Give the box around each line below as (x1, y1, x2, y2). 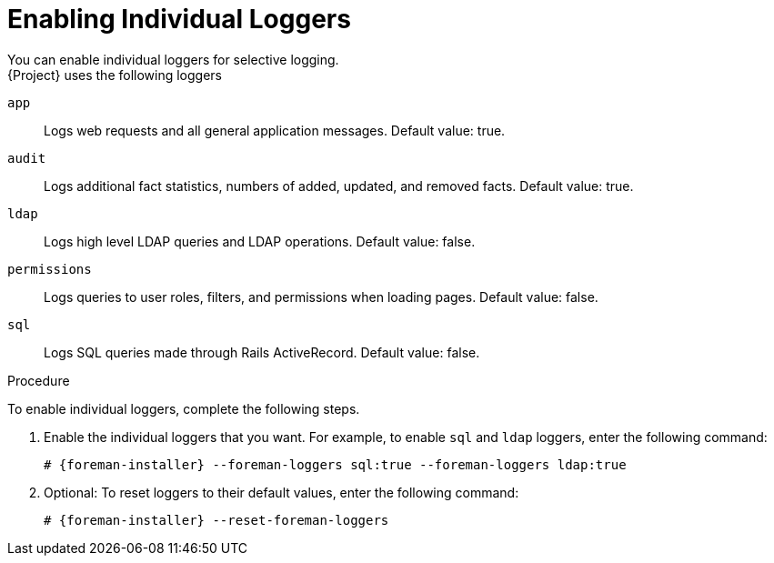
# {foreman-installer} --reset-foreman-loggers (44, 512, 389, 528)
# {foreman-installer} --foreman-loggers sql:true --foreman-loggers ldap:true (44, 457, 627, 472)
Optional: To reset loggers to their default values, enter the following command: (44, 484, 519, 500)
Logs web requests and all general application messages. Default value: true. (44, 122, 506, 138)
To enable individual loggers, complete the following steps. (7, 400, 360, 417)
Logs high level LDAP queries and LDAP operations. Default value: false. (44, 233, 476, 249)
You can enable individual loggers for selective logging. (7, 51, 339, 67)
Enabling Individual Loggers (7, 4, 351, 35)
